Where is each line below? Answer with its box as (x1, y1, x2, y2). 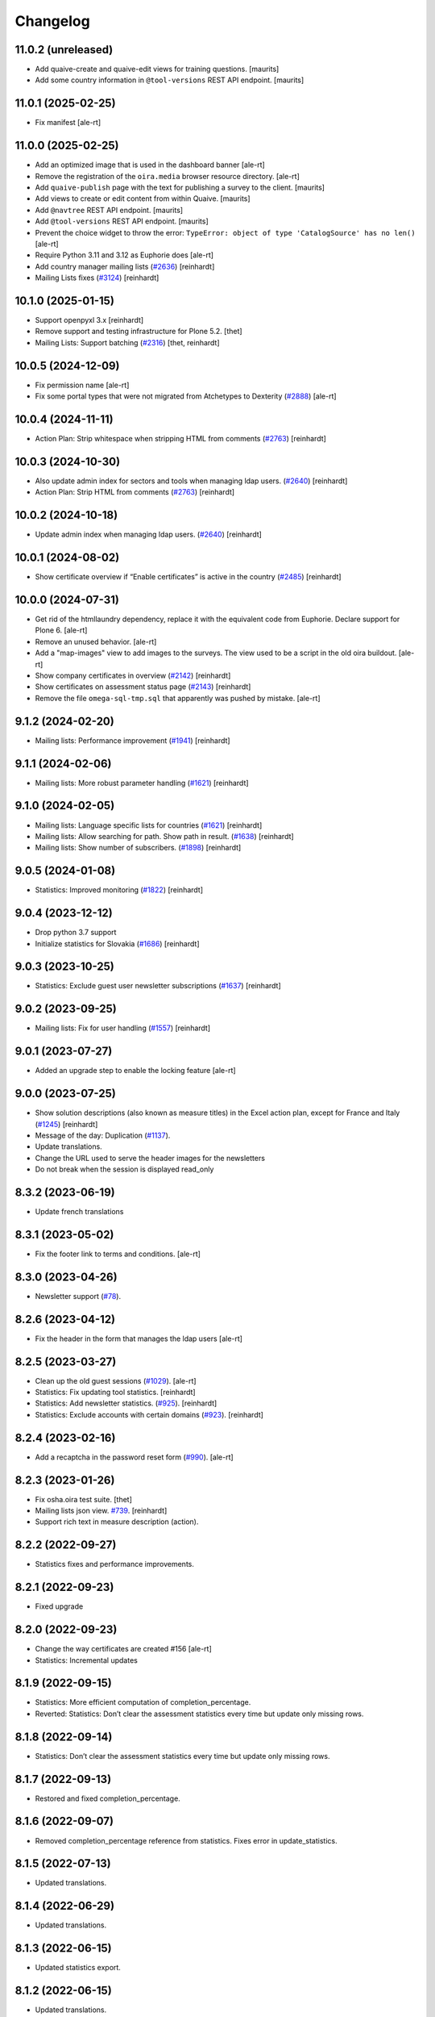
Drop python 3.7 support (35, 928, 117, 938)
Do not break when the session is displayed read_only (35, 1164, 214, 1174)
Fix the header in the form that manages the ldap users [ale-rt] (35, 1334, 243, 1343)
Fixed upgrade (35, 1601, 84, 1611)
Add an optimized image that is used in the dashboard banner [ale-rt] (35, 160, 265, 169)
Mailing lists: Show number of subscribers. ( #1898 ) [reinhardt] (35, 843, 242, 853)
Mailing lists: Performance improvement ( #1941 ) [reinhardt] (35, 735, 230, 745)
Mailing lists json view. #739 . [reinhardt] (35, 1505, 168, 1515)
